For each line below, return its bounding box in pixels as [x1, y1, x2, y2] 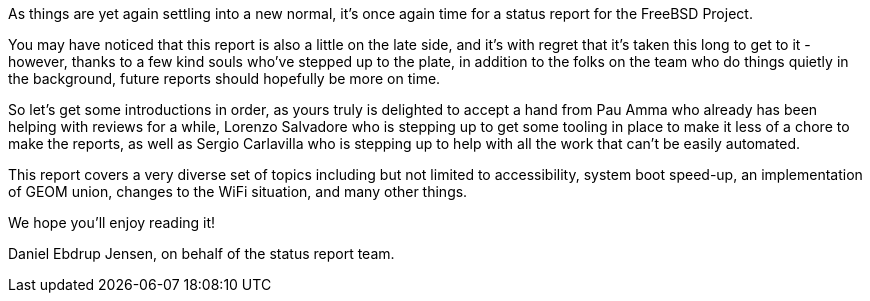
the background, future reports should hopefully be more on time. [8, 70, 441, 87]
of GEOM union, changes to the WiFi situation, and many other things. [8, 183, 468, 200]
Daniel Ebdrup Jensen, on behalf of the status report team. [8, 245, 395, 262]
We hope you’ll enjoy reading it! [8, 214, 216, 231]
